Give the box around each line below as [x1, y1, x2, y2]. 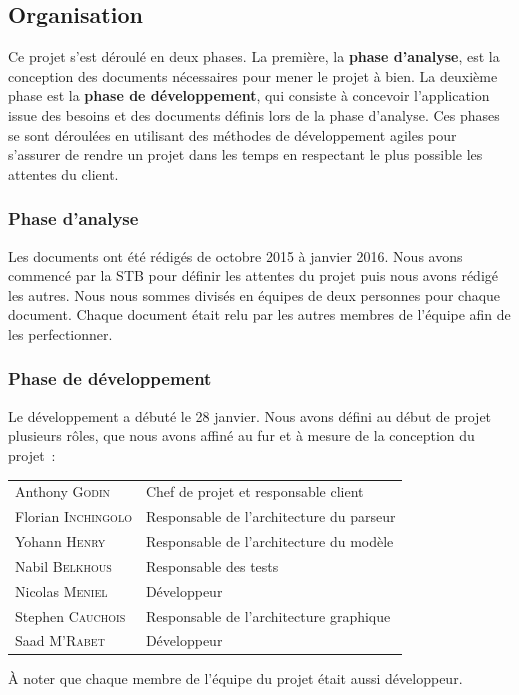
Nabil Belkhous [15, 555, 112, 576]
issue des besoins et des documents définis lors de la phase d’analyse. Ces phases [8, 104, 500, 125]
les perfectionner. [8, 323, 113, 344]
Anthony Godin [15, 481, 111, 502]
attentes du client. [8, 163, 119, 184]
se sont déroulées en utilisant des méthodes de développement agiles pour [8, 124, 457, 145]
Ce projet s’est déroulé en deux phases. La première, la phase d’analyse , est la [8, 46, 500, 67]
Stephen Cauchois [15, 605, 126, 626]
